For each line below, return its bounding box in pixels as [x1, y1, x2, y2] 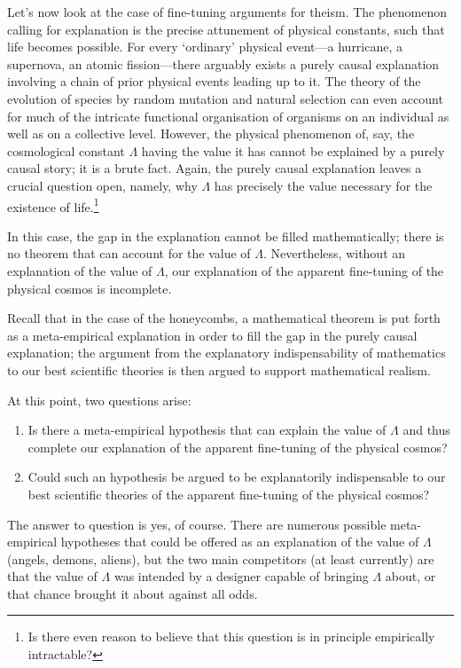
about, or [385, 567, 436, 585]
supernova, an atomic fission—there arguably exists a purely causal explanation [7, 54, 440, 73]
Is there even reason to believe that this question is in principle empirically [27, 627, 435, 646]
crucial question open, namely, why [7, 176, 198, 194]
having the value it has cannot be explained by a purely [141, 141, 445, 160]
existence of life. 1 [7, 194, 99, 216]
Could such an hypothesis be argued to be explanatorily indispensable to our [27, 468, 446, 486]
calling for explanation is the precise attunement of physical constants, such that [7, 20, 445, 38]
